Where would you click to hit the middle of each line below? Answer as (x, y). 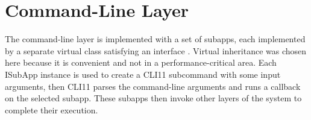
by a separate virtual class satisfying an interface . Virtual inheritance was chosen (156, 50)
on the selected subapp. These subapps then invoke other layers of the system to (153, 98)
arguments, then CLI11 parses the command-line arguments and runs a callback (153, 86)
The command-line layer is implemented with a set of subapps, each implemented (155, 39)
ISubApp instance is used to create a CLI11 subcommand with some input (143, 74)
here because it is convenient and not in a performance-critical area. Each (141, 62)
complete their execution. (52, 109)
